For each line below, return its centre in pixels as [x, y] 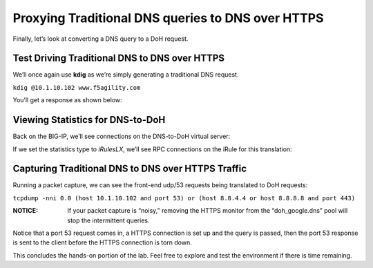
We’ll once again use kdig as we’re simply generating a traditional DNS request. [126, 75]
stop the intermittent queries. [108, 220]
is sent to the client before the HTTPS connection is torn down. [103, 242]
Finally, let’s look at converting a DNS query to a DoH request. [101, 39]
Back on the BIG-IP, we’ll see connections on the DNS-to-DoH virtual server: [122, 136]
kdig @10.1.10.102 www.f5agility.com [77, 87]
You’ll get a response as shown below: [67, 100]
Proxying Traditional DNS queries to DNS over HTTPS [168, 18]
